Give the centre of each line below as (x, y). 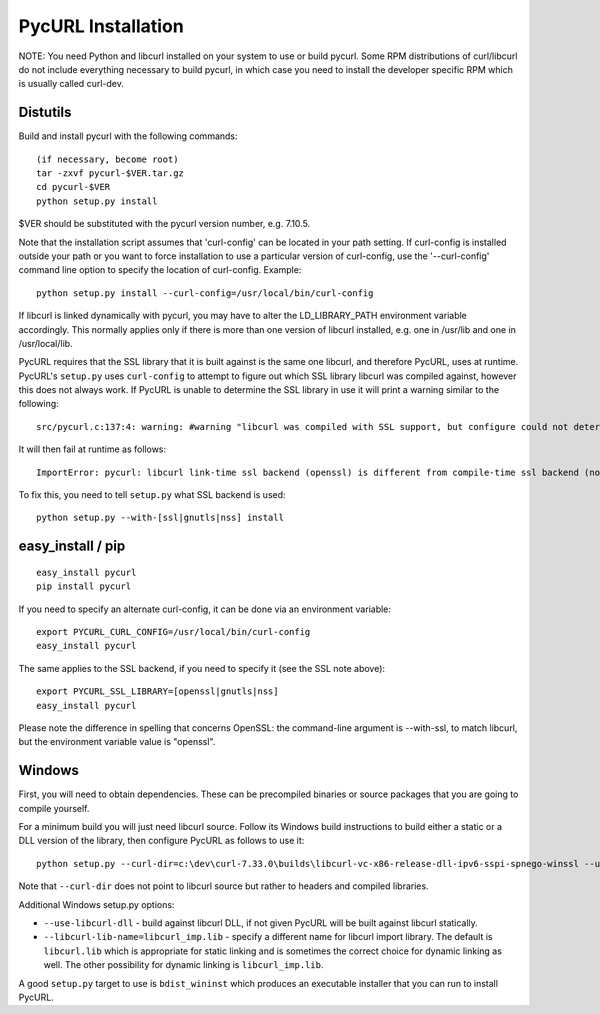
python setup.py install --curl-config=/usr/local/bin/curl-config (205, 293)
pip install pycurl (84, 586)
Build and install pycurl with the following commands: (128, 136)
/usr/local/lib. (46, 343)
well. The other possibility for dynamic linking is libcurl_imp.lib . (183, 965)
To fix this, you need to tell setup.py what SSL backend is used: (152, 495)
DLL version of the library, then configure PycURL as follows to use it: (161, 841)
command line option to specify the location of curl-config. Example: (160, 270)
